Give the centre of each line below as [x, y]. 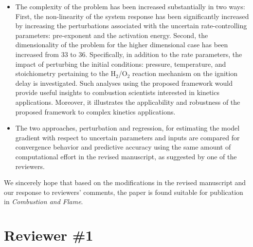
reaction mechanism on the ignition [185, 73]
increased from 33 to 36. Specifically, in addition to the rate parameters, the [129, 54]
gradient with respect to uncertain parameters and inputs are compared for [127, 137]
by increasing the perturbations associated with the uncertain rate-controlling [131, 26]
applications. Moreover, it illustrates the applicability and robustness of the [128, 102]
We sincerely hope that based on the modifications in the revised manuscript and [125, 182]
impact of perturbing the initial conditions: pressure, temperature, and [121, 64]
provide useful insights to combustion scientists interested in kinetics [117, 92]
